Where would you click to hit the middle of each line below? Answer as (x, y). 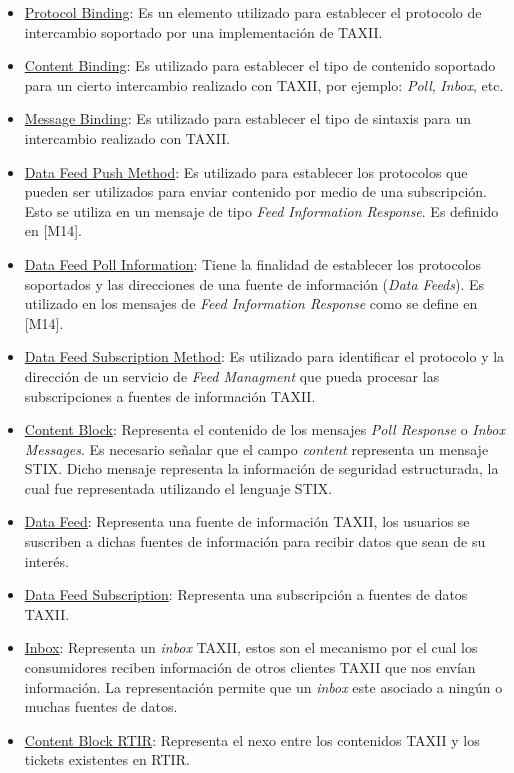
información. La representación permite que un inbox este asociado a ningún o (263, 686)
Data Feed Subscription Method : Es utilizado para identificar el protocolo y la (264, 356)
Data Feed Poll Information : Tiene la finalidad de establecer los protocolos (253, 263)
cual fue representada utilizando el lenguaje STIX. (178, 487)
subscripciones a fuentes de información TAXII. (170, 395)
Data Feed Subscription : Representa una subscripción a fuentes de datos (246, 594)
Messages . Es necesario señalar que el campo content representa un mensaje (256, 448)
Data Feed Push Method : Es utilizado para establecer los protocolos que (246, 171)
